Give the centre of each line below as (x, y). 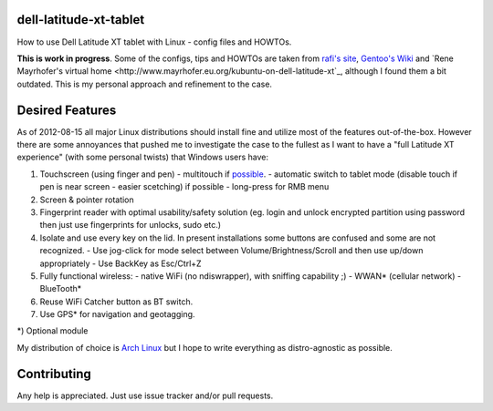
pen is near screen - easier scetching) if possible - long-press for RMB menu (184, 187)
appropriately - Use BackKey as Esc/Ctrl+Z (121, 263)
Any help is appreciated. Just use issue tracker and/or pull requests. (145, 396)
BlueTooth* (61, 289)
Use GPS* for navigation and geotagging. (117, 314)
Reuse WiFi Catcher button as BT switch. (116, 302)
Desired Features (67, 110)
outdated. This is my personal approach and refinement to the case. (145, 84)
